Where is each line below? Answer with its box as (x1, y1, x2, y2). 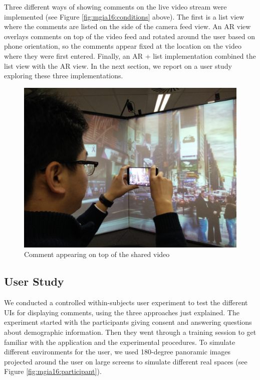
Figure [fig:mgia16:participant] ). (4, 366, 102, 376)
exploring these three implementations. (4, 70, 123, 81)
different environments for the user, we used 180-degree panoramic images (4, 346, 230, 357)
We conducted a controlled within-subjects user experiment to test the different (4, 297, 248, 308)
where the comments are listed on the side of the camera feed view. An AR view (4, 21, 251, 32)
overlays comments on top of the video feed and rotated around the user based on (4, 31, 255, 41)
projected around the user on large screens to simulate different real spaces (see (4, 356, 247, 366)
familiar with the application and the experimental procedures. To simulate (4, 336, 235, 347)
